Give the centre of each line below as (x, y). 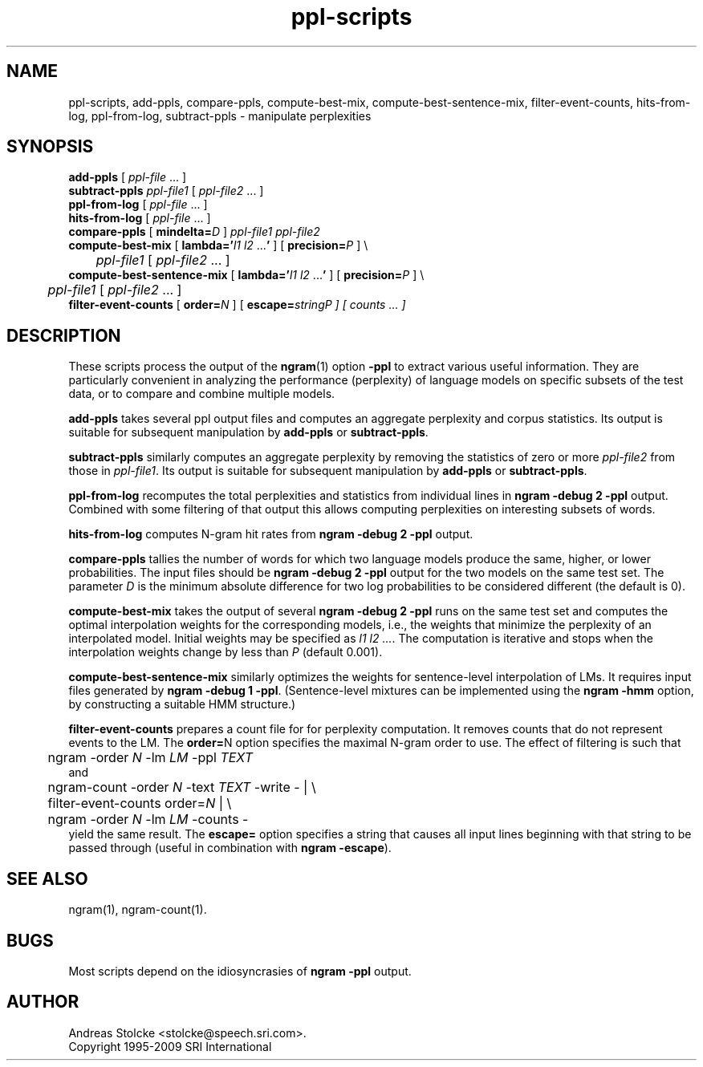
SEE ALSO (47, 878)
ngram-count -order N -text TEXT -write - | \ (182, 787)
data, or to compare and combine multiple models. (202, 394)
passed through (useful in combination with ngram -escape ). (230, 848)
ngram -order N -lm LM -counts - (148, 820)
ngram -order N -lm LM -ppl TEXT (150, 758)
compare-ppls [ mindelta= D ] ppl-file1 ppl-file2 (194, 232)
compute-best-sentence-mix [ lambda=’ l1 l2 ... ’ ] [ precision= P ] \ (246, 275)
